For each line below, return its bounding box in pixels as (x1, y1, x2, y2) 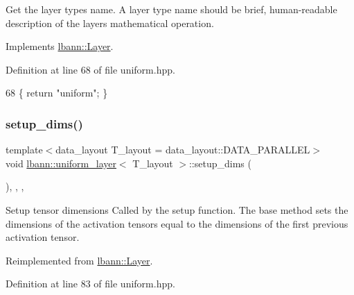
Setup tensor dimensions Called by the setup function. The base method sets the (6, 202, 348, 217)
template (6, 142, 43, 157)
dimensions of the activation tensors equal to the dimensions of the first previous (6, 216, 348, 230)
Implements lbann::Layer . (6, 39, 114, 53)
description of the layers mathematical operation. (6, 15, 214, 30)
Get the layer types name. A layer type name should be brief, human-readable (6, 2, 337, 16)
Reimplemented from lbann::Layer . (6, 253, 153, 267)
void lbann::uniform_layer (6, 155, 116, 170)
